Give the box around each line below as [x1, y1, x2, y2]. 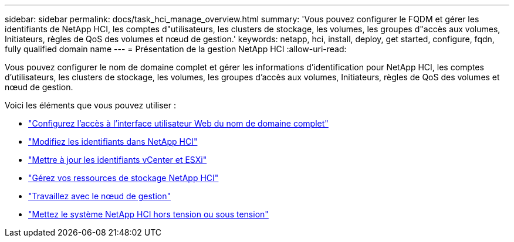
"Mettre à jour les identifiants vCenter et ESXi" [28, 155, 207, 165]
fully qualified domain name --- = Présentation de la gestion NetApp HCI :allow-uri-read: [5, 44, 347, 54]
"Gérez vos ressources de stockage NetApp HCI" [28, 173, 219, 183]
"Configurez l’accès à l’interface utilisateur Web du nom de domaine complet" [28, 118, 329, 128]
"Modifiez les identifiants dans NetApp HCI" [28, 137, 198, 146]
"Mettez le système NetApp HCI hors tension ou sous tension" [28, 209, 269, 219]
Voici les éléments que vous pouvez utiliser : [5, 100, 176, 110]
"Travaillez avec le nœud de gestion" [28, 191, 171, 201]
